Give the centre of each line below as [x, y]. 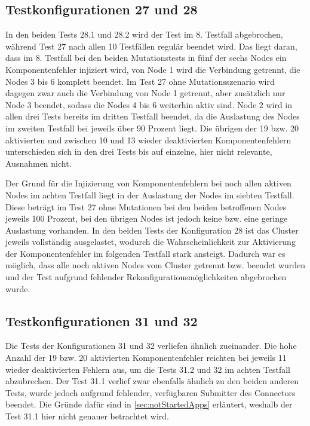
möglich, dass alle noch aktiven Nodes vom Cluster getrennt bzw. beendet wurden [156, 265]
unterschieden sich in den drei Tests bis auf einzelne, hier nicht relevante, [139, 151]
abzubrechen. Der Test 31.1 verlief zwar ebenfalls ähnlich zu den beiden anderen [152, 381]
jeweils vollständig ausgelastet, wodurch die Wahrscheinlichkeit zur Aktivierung [151, 242]
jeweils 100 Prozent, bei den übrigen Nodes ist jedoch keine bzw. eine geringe [147, 218]
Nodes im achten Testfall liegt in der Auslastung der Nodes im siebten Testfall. [150, 194]
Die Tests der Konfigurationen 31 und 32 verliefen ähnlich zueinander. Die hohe [151, 346]
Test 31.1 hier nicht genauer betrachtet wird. [88, 416]
